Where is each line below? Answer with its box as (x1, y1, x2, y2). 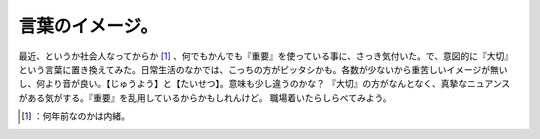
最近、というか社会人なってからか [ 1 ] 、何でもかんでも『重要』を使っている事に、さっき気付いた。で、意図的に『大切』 (18, 50, 514, 62)
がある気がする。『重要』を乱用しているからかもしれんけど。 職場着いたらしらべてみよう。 (18, 91, 392, 104)
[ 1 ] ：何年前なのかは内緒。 (21, 110, 130, 122)
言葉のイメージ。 (18, 15, 159, 37)
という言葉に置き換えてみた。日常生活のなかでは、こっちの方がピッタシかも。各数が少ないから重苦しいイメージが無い (18, 63, 509, 75)
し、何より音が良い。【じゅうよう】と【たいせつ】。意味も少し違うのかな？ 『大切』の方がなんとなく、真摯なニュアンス (18, 78, 511, 90)
